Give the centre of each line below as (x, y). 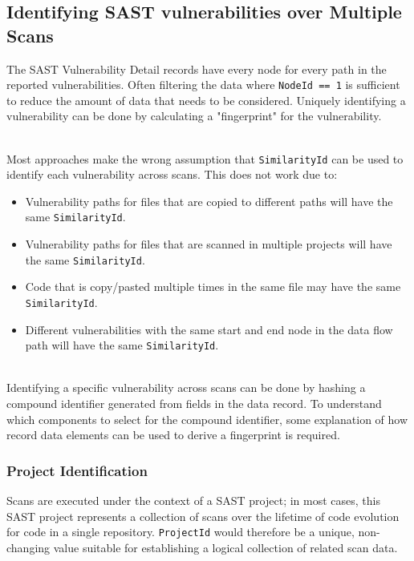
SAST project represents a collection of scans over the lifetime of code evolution (203, 516)
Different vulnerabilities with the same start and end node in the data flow (209, 329)
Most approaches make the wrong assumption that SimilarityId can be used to (205, 158)
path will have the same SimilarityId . (122, 345)
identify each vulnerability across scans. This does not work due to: (172, 174)
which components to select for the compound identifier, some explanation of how (207, 419)
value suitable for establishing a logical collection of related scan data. (225, 547)
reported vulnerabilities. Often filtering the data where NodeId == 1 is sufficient (203, 85)
